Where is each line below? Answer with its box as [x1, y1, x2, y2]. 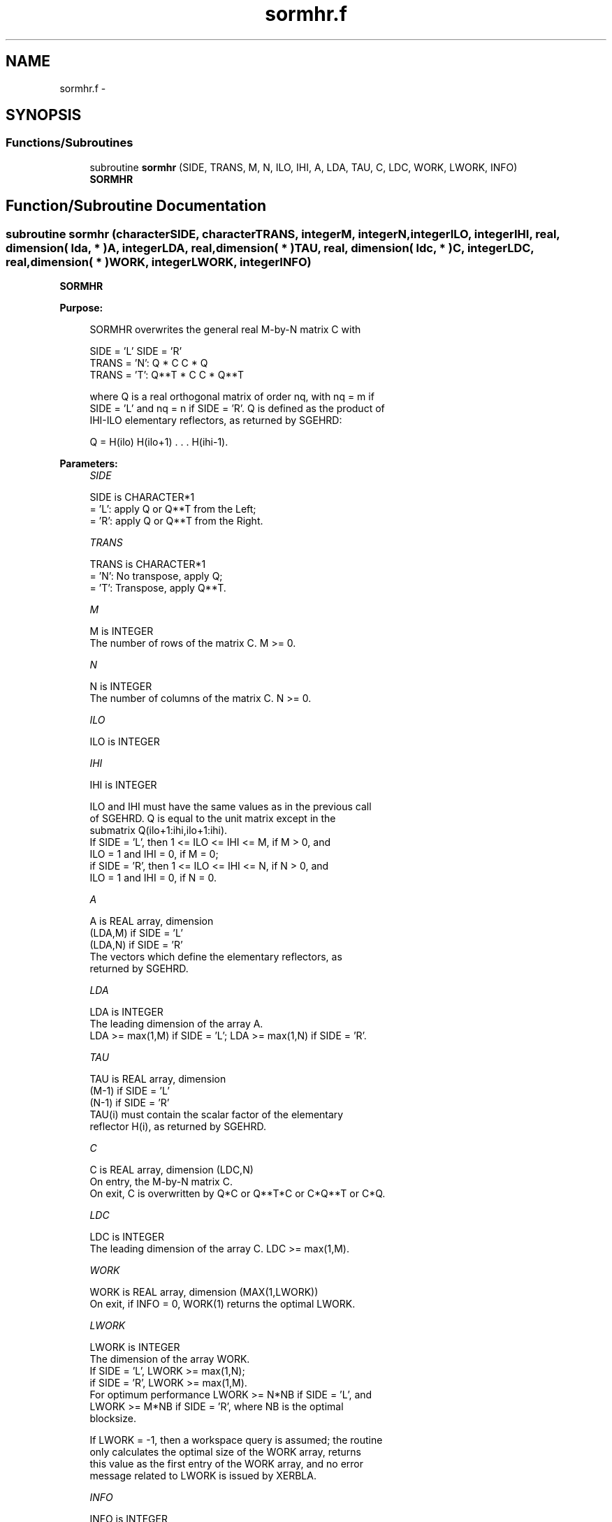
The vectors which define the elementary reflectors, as [89, 951, 342, 963]
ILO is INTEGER [89, 736, 160, 748]
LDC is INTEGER [89, 1231, 164, 1243]
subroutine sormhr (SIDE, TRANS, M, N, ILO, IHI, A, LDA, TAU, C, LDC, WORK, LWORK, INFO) [89, 161, 518, 173]
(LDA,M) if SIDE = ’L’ [89, 927, 183, 939]
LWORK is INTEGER [89, 1341, 180, 1354]
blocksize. [89, 1412, 136, 1425]
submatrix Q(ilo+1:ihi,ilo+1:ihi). [89, 824, 228, 837]
